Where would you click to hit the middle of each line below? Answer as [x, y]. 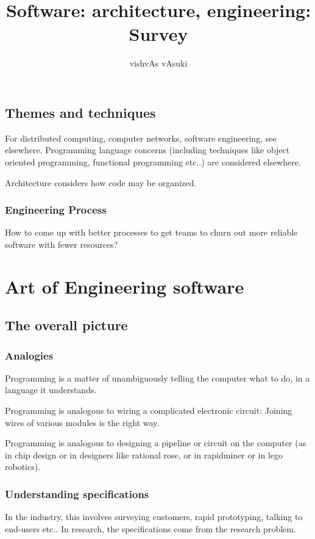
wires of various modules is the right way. [82, 422]
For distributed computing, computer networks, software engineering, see [141, 138]
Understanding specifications [77, 494]
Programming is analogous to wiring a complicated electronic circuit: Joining [149, 411]
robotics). [23, 467]
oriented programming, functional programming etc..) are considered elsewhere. [153, 161]
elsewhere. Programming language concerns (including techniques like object [147, 150]
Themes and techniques [80, 112]
